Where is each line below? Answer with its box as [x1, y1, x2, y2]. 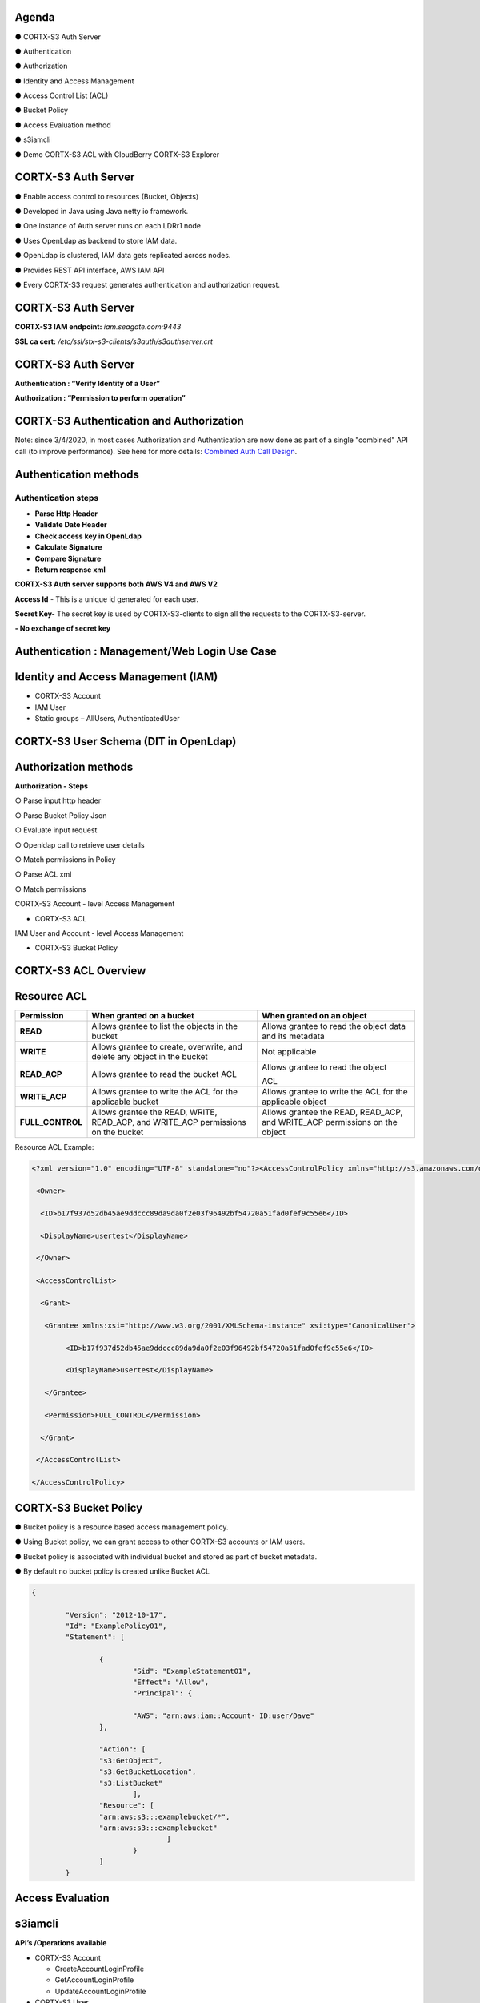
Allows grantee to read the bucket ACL [91, 1069, 238, 1080]
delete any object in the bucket [91, 1051, 208, 1062]
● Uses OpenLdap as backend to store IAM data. [14, 236, 178, 245]
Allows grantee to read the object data [261, 1021, 406, 1032]
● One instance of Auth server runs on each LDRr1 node [14, 221, 202, 231]
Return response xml [34, 565, 106, 574]
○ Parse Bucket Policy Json [14, 810, 107, 820]
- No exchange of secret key [14, 623, 111, 633]
